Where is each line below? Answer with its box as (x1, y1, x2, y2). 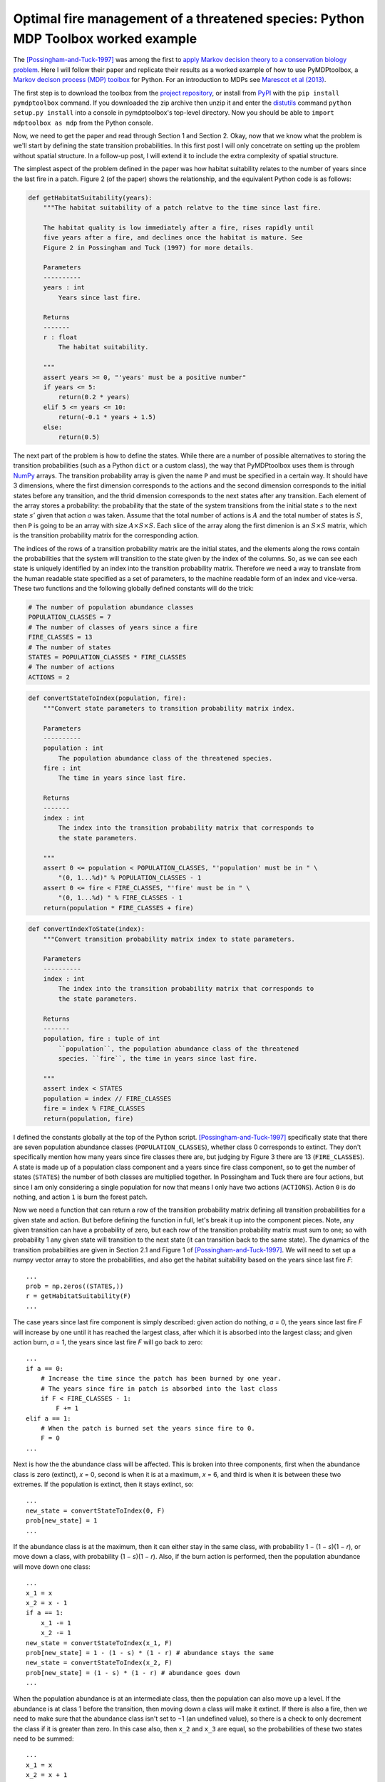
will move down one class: (13, 1562, 91, 1571)
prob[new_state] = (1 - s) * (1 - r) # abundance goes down (26, 1669, 240, 1677)
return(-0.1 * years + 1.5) (58, 413, 157, 421)
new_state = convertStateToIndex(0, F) (26, 1506, 165, 1515)
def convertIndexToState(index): (28, 925, 145, 933)
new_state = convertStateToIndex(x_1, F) (26, 1639, 173, 1647)
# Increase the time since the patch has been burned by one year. (40, 1374, 282, 1383)
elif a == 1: (26, 1414, 71, 1422)
